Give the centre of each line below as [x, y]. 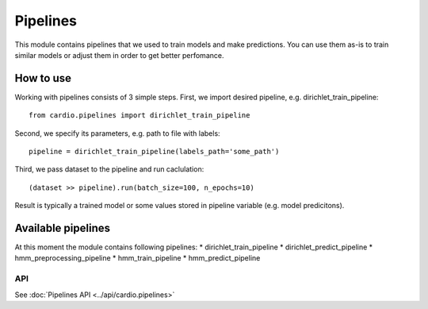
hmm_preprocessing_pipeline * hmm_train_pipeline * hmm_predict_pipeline [138, 258]
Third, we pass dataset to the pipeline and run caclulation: [109, 169]
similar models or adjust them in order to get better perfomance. [119, 55]
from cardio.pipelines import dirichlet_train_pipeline [139, 116]
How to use [43, 78]
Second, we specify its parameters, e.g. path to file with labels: [118, 133]
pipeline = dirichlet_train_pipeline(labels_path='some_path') [154, 152]
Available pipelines [63, 228]
